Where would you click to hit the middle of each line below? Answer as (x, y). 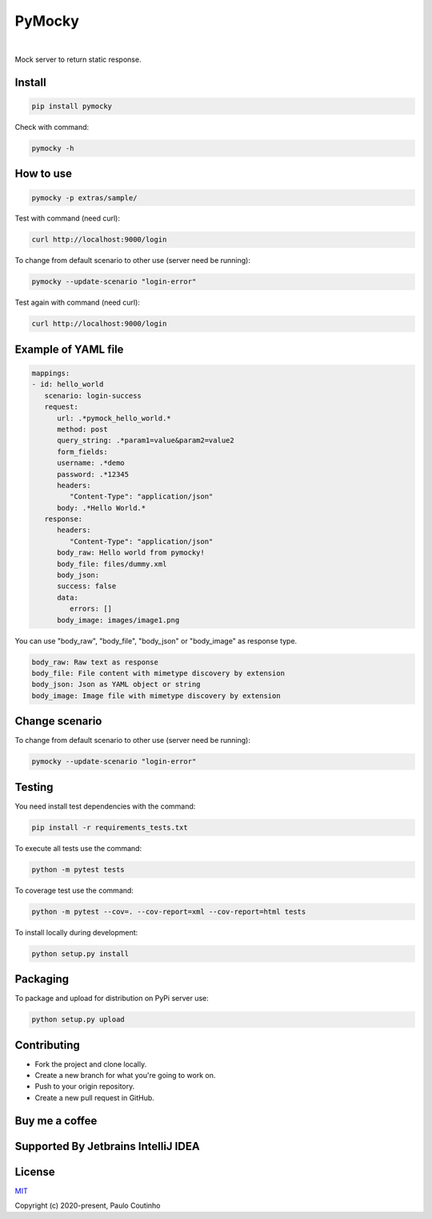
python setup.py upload (78, 1019)
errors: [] (90, 609)
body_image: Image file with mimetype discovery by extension (156, 696)
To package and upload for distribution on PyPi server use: (112, 999)
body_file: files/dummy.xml (112, 564)
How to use (43, 174)
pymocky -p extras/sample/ (84, 198)
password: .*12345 (93, 474)
